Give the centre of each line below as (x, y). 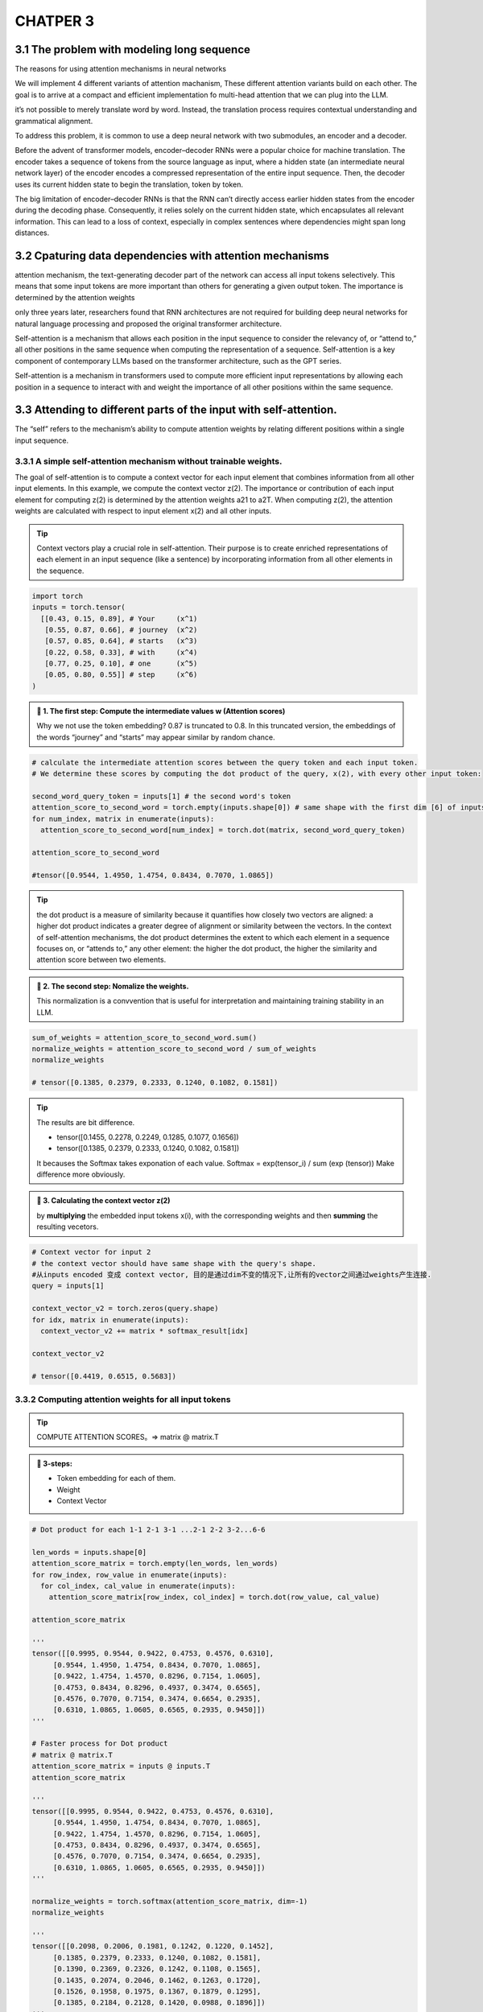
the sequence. (60, 571)
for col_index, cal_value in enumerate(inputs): (138, 1586)
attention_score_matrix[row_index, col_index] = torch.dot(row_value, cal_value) (214, 1597)
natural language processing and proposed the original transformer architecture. (148, 324)
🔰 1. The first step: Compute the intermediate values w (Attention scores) (161, 711)
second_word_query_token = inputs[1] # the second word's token (161, 796)
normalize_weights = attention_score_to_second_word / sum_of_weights (174, 1049)
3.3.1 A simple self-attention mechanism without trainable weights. (149, 461)
